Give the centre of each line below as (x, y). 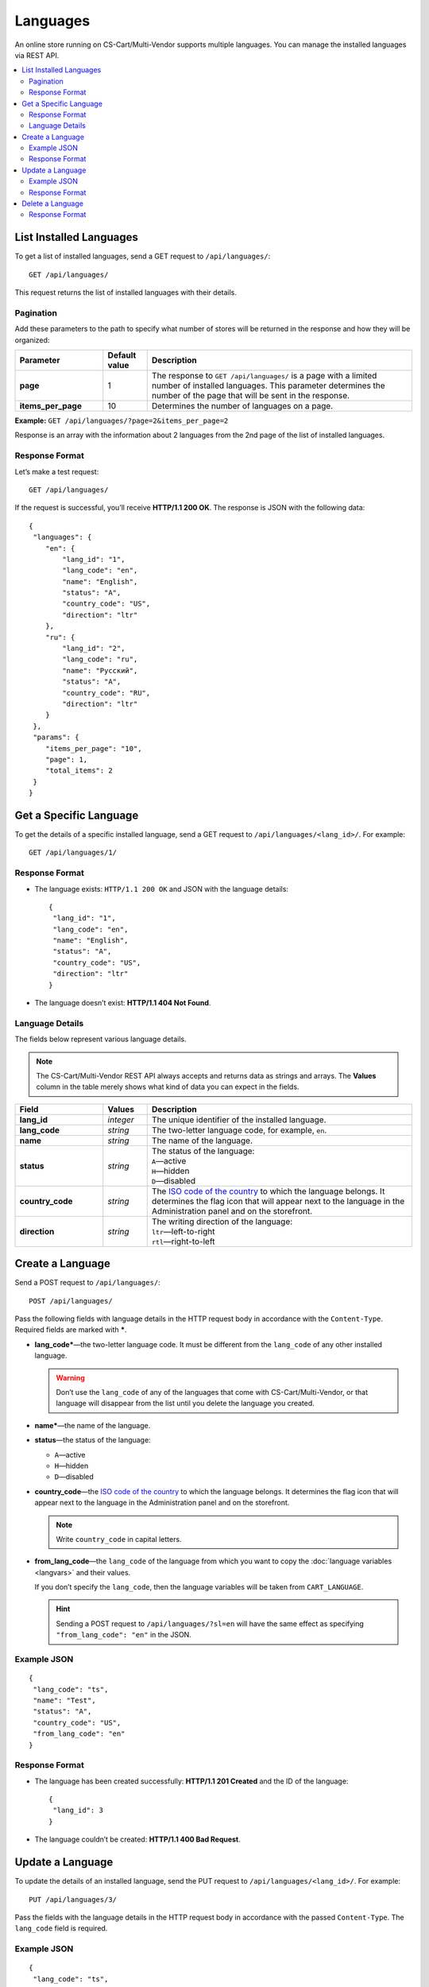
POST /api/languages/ (71, 1301)
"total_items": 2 (79, 771)
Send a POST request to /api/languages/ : (87, 1283)
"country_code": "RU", (106, 693)
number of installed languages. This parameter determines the (268, 385)
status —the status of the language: (93, 1440)
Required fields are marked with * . (71, 1330)
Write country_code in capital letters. (119, 1539)
